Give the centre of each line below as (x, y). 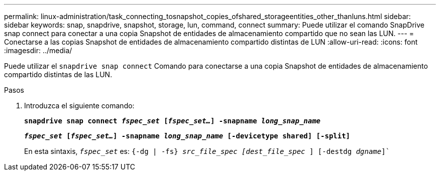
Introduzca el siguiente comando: (79, 106)
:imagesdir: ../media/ (38, 50)
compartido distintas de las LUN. (58, 74)
